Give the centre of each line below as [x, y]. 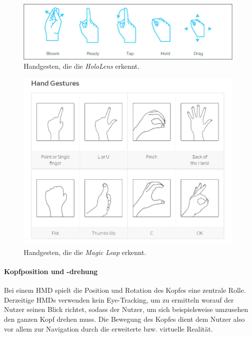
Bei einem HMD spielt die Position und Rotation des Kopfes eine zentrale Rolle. [125, 290]
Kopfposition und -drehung [51, 271]
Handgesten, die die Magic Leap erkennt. [85, 252]
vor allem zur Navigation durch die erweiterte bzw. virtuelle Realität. [109, 328]
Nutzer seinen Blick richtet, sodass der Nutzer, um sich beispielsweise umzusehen [126, 309]
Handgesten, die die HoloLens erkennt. [82, 66]
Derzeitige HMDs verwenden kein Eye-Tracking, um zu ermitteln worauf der [119, 299]
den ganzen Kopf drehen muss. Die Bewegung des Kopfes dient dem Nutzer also [125, 319]
